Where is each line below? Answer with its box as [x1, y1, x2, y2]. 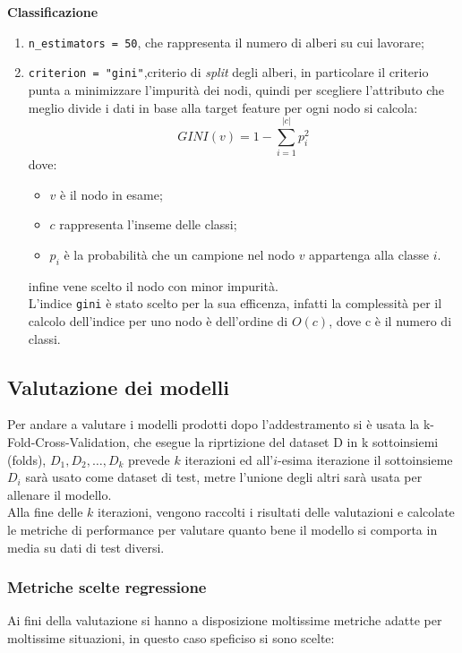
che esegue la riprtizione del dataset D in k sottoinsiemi [133, 433, 439, 451]
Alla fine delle [7, 503, 83, 521]
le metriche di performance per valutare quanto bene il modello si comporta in [7, 520, 438, 538]
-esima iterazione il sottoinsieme [278, 450, 453, 468]
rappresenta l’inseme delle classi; [59, 215, 237, 234]
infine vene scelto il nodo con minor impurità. [28, 276, 278, 295]
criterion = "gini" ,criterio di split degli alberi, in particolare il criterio [28, 63, 429, 82]
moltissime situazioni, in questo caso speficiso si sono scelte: [7, 629, 335, 647]
